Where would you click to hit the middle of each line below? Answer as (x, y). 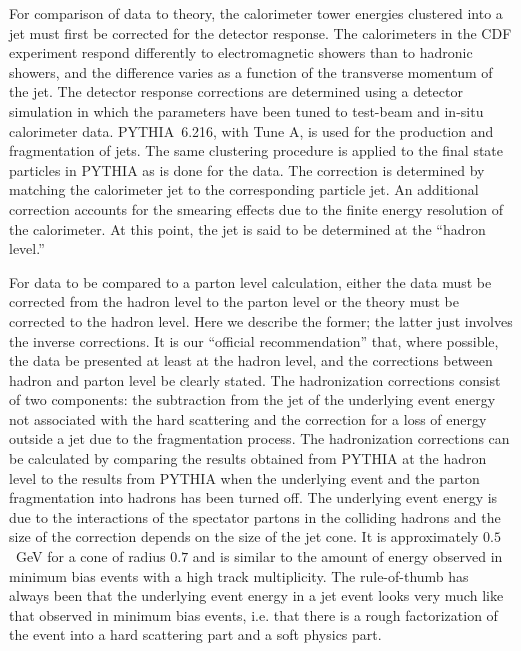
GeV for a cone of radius (90, 556)
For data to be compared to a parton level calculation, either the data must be (250, 281)
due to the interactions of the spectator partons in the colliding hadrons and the (255, 516)
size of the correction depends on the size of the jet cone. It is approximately (244, 536)
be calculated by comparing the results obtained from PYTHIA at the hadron (248, 458)
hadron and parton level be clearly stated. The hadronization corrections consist (255, 379)
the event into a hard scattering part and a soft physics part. (195, 634)
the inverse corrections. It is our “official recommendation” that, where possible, (254, 340)
